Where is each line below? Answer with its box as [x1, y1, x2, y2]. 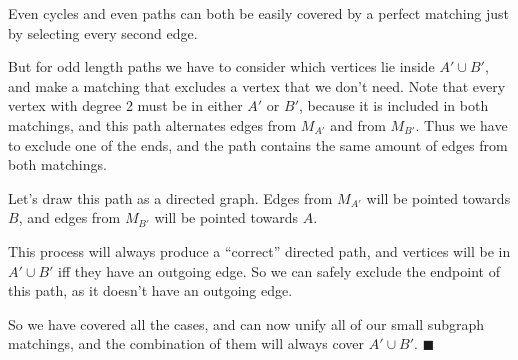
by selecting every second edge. [8, 22, 198, 43]
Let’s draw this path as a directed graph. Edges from [8, 187, 333, 208]
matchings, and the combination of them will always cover [8, 333, 365, 354]
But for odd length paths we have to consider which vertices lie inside [8, 56, 435, 77]
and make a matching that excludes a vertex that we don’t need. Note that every [8, 75, 506, 96]
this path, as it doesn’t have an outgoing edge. [8, 280, 293, 301]
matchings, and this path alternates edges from [8, 114, 297, 135]
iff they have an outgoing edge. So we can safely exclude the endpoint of [58, 260, 500, 281]
